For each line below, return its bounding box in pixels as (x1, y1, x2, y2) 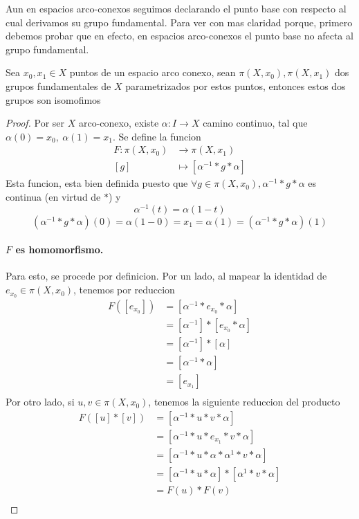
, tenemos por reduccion (73, 282, 175, 297)
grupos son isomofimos (6, 92, 101, 107)
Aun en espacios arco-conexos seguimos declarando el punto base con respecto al (6, 1, 347, 15)
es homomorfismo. (15, 242, 104, 257)
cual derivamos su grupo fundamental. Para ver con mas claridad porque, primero (6, 15, 353, 29)
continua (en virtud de (6, 190, 101, 203)
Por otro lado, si (6, 394, 75, 409)
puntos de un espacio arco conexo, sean (69, 65, 236, 80)
